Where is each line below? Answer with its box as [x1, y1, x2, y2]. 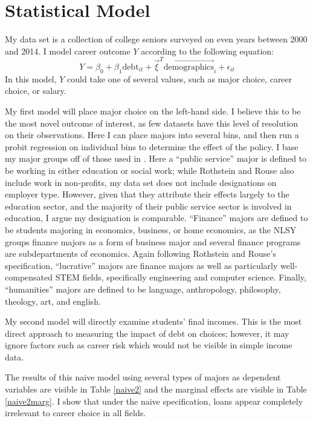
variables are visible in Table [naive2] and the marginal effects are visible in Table [5, 383, 307, 396]
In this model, [5, 72, 57, 85]
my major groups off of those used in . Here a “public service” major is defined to [5, 152, 307, 165]
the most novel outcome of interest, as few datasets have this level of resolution [5, 116, 298, 129]
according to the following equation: [141, 44, 274, 57]
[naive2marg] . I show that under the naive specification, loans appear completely [5, 394, 303, 407]
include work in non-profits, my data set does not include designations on [5, 176, 277, 188]
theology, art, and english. [5, 294, 101, 307]
